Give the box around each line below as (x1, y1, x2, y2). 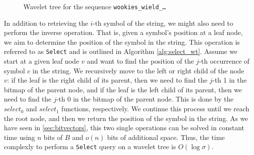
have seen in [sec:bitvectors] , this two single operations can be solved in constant (4, 122, 245, 133)
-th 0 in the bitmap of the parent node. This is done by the (56, 94, 234, 104)
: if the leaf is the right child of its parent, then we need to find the (7, 75, 208, 85)
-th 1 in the (212, 75, 247, 85)
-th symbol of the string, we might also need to (93, 17, 234, 28)
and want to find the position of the (87, 56, 194, 66)
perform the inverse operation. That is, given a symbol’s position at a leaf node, (4, 27, 243, 37)
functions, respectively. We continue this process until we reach (61, 103, 250, 114)
